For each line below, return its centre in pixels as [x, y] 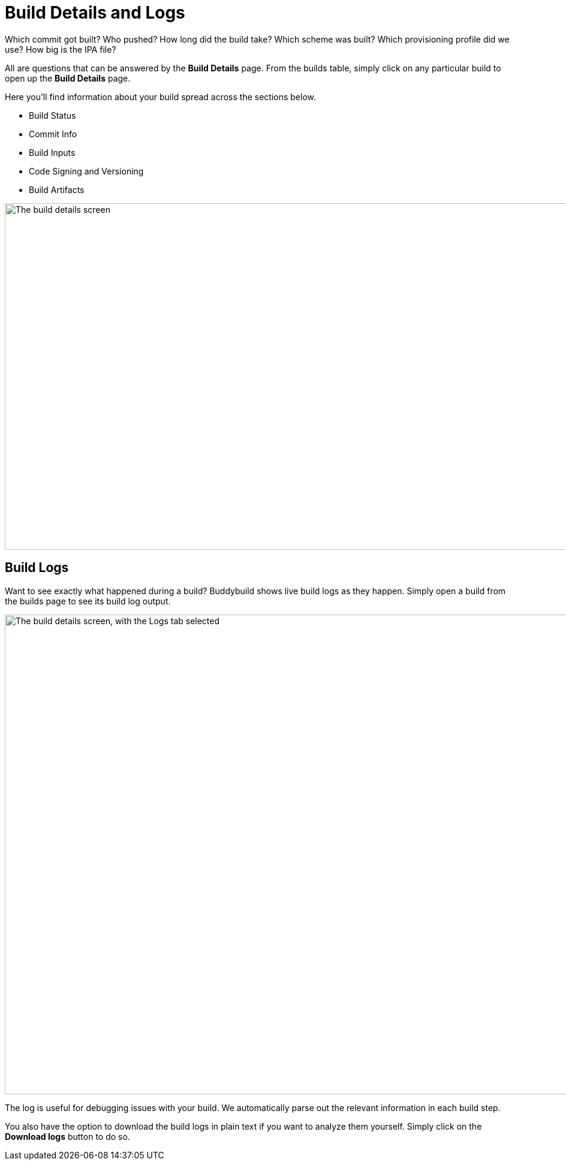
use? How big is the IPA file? [61, 49]
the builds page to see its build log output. [88, 601]
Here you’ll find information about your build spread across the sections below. [161, 97]
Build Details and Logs [95, 13]
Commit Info [53, 134]
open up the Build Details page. [68, 78]
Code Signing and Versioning [86, 171]
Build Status [52, 115]
